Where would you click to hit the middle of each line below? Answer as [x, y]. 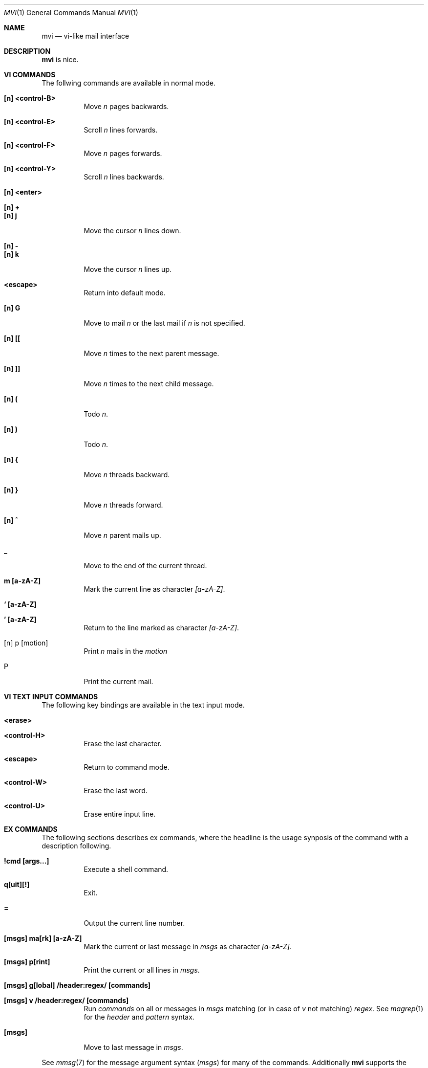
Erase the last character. [123, 744]
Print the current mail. [118, 681]
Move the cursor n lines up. [128, 269]
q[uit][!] [17, 884]
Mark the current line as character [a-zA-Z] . [154, 589]
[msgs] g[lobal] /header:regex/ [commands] [77, 985]
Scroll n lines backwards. [124, 177]
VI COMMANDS [30, 75]
